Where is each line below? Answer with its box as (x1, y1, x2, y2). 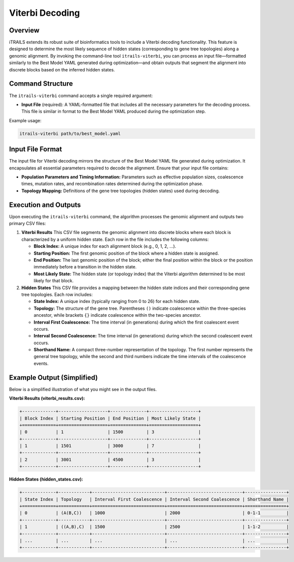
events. (33, 360, 49, 366)
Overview (9, 26, 40, 34)
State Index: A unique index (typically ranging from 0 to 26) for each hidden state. (33, 298, 201, 304)
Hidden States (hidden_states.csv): (9, 476, 84, 482)
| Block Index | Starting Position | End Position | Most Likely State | (19, 415, 201, 421)
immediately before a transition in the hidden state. (33, 264, 137, 270)
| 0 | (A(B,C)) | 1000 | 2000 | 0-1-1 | (19, 510, 290, 516)
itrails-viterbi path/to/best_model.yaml (19, 131, 121, 136)
